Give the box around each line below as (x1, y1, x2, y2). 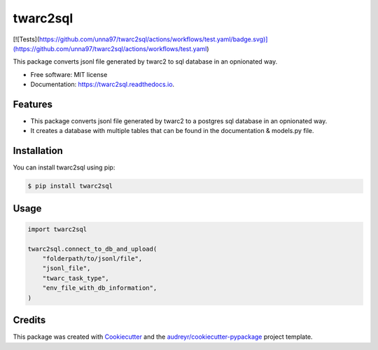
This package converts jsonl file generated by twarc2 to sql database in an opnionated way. (13, 57, 278, 66)
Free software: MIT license (30, 70, 108, 78)
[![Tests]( (13, 35, 40, 43)
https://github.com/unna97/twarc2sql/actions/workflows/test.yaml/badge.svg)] (38, 35, 268, 43)
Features (13, 98, 52, 110)
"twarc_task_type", (42, 274, 110, 282)
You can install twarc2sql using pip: (13, 163, 115, 171)
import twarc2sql (27, 225, 87, 233)
